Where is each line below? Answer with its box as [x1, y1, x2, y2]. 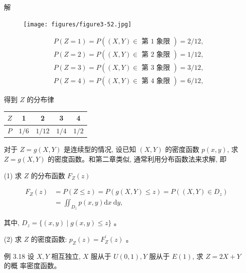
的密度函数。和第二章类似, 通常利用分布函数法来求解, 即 [48, 154, 227, 164]
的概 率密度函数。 [4, 260, 61, 271]
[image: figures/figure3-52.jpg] [23, 21, 132, 28]
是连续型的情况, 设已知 [63, 144, 136, 154]
